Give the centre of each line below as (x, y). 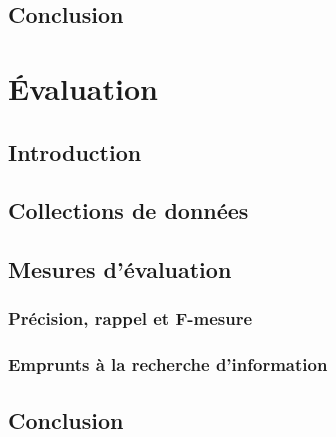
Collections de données (128, 210)
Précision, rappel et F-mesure (130, 318)
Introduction (75, 151)
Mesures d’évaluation (120, 269)
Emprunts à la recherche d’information (168, 364)
